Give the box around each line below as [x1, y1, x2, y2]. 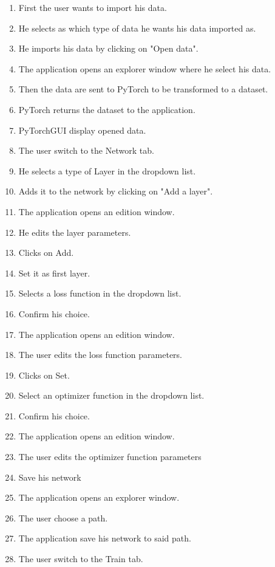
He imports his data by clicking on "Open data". [18, 42, 199, 55]
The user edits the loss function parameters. [18, 348, 183, 361]
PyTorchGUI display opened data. [18, 123, 146, 136]
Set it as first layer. [18, 266, 90, 279]
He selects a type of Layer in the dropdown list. [18, 164, 196, 177]
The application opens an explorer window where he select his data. [18, 62, 271, 75]
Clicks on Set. [18, 368, 70, 381]
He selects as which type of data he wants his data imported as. [18, 21, 256, 34]
